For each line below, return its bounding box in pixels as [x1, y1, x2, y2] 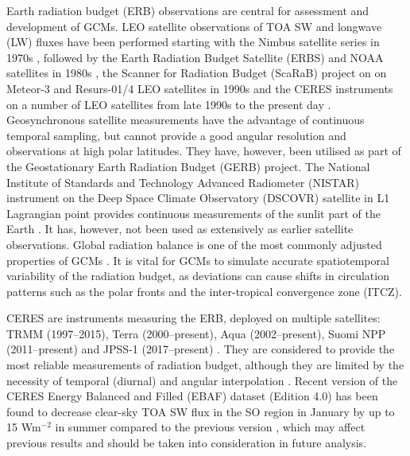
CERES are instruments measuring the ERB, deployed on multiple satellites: [6, 310, 381, 326]
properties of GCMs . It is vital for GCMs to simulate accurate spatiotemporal [6, 251, 389, 268]
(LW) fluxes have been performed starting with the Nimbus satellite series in [6, 33, 380, 50]
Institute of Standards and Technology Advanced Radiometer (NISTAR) [6, 173, 359, 190]
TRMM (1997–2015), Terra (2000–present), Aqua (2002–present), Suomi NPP [6, 325, 386, 341]
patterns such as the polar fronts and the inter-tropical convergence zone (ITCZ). [6, 283, 402, 299]
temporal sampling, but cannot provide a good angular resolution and [6, 127, 346, 143]
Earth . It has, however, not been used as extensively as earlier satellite [6, 220, 354, 237]
